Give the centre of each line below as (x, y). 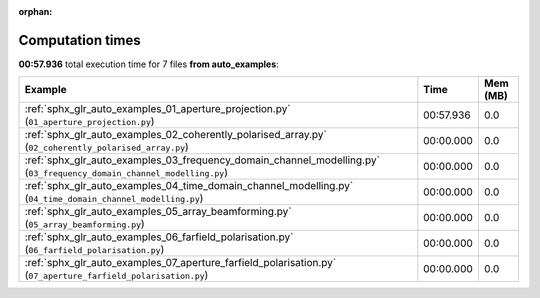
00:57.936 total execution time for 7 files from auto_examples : (148, 64)
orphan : (35, 11)
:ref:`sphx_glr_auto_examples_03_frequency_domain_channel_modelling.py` (202, 160)
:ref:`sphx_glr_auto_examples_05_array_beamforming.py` (158, 212)
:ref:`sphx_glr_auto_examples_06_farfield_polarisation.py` (159, 237)
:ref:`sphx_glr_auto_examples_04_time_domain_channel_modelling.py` (189, 186)
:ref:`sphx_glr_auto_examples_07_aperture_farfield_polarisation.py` (180, 263)
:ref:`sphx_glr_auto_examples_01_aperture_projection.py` (157, 109)
